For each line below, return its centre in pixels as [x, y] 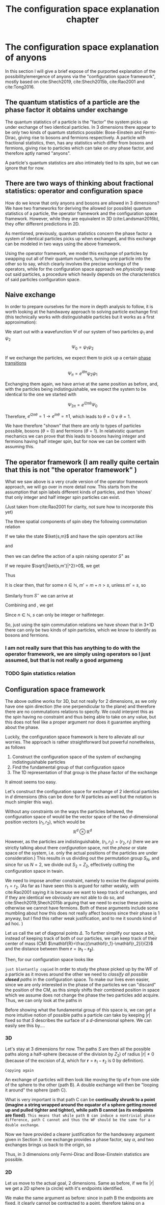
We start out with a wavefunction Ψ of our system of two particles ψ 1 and [79, 332]
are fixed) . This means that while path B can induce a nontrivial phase [80, 1115]
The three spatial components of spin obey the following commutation [76, 521]
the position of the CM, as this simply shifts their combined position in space [82, 990]
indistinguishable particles [39, 762]
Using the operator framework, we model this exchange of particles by [77, 253]
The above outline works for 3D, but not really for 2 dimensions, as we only [81, 701]
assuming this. [20, 447]
